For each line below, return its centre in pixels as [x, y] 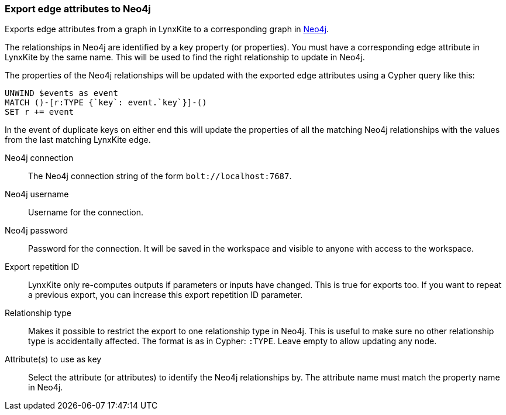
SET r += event [39, 112]
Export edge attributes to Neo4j [78, 9]
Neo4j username [37, 194]
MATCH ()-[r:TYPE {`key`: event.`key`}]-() [106, 103]
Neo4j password [37, 231]
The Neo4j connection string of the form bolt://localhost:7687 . [160, 176]
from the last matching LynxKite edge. [78, 140]
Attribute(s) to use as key [53, 359]
